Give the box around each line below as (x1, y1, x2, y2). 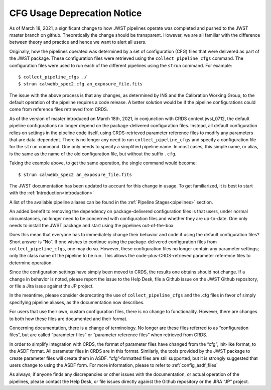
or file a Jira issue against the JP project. (9, 283, 94, 289)
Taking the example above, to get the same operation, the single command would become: (9, 160, 197, 166)
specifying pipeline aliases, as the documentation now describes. (9, 299, 145, 305)
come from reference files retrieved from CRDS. (9, 106, 108, 113)
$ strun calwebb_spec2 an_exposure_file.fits (18, 171, 132, 177)
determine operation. (9, 259, 53, 266)
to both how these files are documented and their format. (9, 316, 128, 322)
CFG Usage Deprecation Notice (9, 8, 142, 19)
